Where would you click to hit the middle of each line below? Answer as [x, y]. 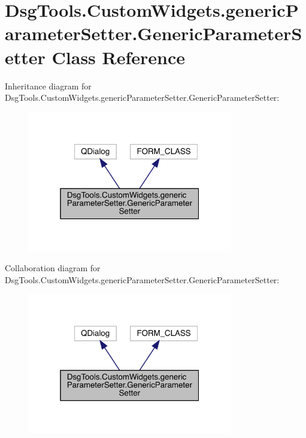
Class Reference [119, 57]
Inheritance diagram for [48, 85]
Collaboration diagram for [53, 268]
